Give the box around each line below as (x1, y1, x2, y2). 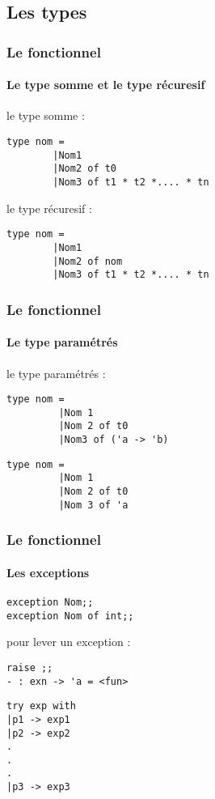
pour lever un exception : (6, 633, 131, 650)
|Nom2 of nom (53, 255, 123, 267)
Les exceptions (6, 563, 90, 580)
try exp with (6, 700, 76, 712)
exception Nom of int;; (6, 610, 134, 622)
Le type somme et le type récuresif (6, 76, 205, 93)
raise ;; (6, 661, 53, 674)
